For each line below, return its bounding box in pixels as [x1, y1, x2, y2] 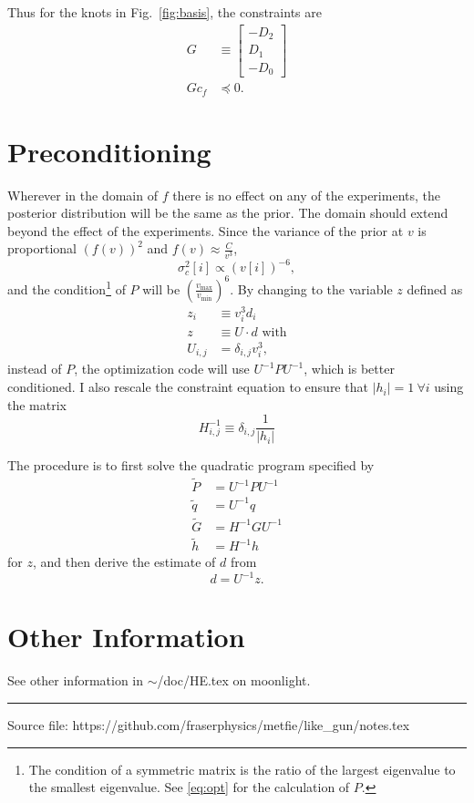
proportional [7, 239, 77, 258]
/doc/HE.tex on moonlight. [157, 671, 311, 690]
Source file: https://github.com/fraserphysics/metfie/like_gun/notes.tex [7, 715, 410, 735]
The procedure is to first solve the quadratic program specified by [7, 456, 375, 475]
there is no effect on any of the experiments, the [172, 185, 440, 204]
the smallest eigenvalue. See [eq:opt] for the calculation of [28, 777, 350, 797]
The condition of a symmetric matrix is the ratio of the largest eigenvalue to [28, 759, 456, 778]
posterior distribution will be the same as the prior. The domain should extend [7, 203, 448, 222]
